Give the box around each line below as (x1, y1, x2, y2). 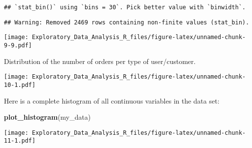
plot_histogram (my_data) (4, 112, 91, 122)
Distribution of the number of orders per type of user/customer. (4, 56, 196, 66)
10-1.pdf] (4, 81, 36, 88)
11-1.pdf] (4, 137, 36, 145)
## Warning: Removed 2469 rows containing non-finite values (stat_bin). (4, 19, 250, 26)
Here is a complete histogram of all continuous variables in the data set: (4, 95, 220, 106)
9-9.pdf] (4, 42, 32, 49)
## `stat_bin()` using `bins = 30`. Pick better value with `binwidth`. (4, 4, 246, 11)
